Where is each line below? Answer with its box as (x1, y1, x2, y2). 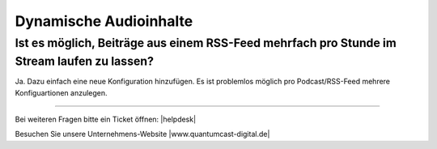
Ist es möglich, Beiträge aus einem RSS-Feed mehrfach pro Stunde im (15, 36, 397, 50)
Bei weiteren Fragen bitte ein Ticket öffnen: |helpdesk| (15, 114, 197, 125)
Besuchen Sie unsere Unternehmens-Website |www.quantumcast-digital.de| (15, 130, 270, 139)
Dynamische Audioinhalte (15, 12, 193, 30)
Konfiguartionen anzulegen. (15, 87, 108, 97)
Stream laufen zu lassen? (15, 53, 154, 69)
